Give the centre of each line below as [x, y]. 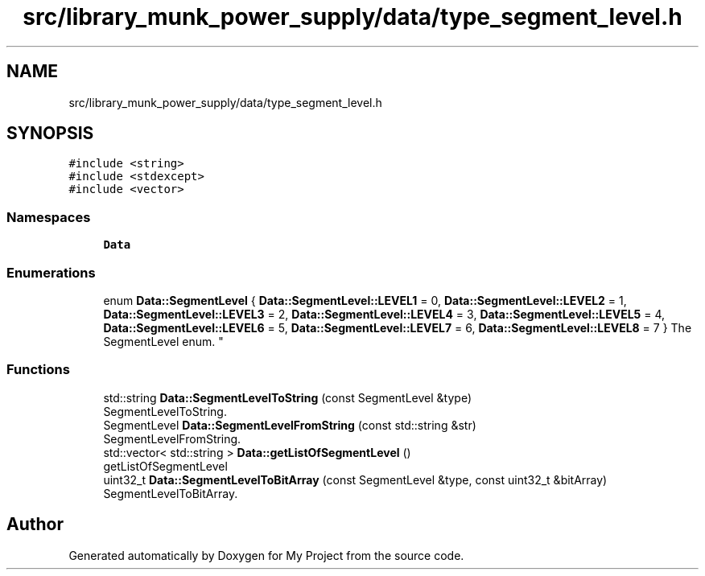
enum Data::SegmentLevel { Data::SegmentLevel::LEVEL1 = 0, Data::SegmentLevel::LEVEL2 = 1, [365, 300]
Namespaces [49, 217]
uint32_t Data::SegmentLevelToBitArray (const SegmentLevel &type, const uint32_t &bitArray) [355, 479]
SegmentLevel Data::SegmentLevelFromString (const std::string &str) [290, 425]
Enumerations [51, 272]
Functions [38, 370]
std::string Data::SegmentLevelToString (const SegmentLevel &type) [288, 397]
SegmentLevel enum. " [163, 341]
